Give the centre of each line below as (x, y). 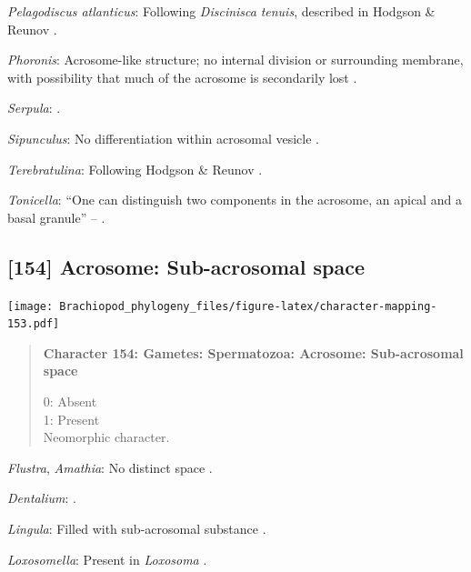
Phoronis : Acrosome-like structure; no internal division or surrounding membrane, (235, 60)
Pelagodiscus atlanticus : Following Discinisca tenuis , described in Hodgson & (221, 11)
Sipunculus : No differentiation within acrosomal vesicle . (164, 138)
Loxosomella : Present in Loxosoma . (107, 559)
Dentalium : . (42, 498)
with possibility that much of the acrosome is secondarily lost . (182, 77)
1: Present (71, 419)
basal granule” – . (56, 217)
